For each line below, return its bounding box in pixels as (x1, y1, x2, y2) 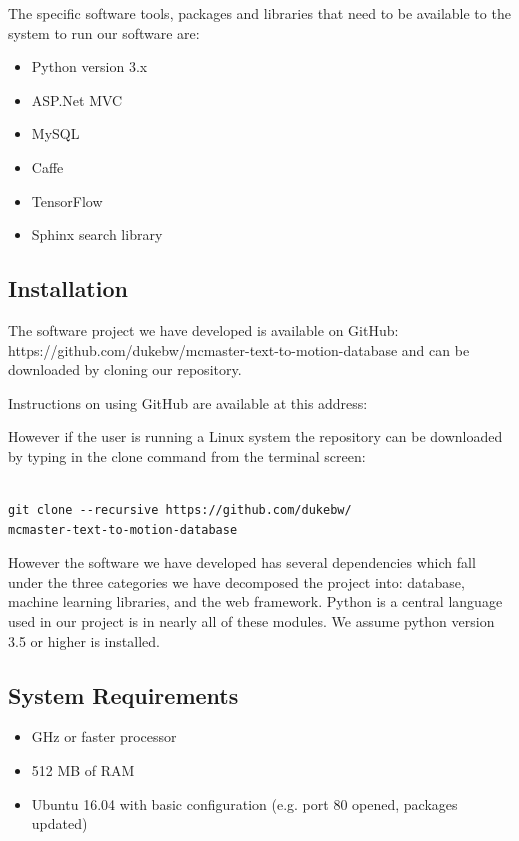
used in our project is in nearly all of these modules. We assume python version (8, 611, 495, 632)
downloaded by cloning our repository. (8, 359, 242, 380)
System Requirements (8, 679, 239, 710)
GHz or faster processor (31, 726, 177, 747)
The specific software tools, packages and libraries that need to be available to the (8, 3, 511, 23)
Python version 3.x (31, 56, 148, 77)
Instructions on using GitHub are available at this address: (8, 392, 368, 413)
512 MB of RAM (31, 760, 135, 781)
